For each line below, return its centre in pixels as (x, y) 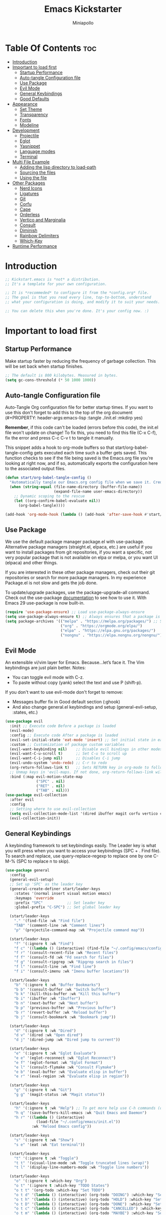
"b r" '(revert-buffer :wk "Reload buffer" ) (61, 1012)
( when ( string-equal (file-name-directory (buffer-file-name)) (76, 487)
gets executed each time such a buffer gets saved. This (90, 453)
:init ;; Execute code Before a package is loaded (63, 726)
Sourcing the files (38, 172)
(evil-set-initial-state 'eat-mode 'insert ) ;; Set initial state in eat (87, 740)
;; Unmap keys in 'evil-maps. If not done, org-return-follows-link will (87, 772)
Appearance (25, 104)
